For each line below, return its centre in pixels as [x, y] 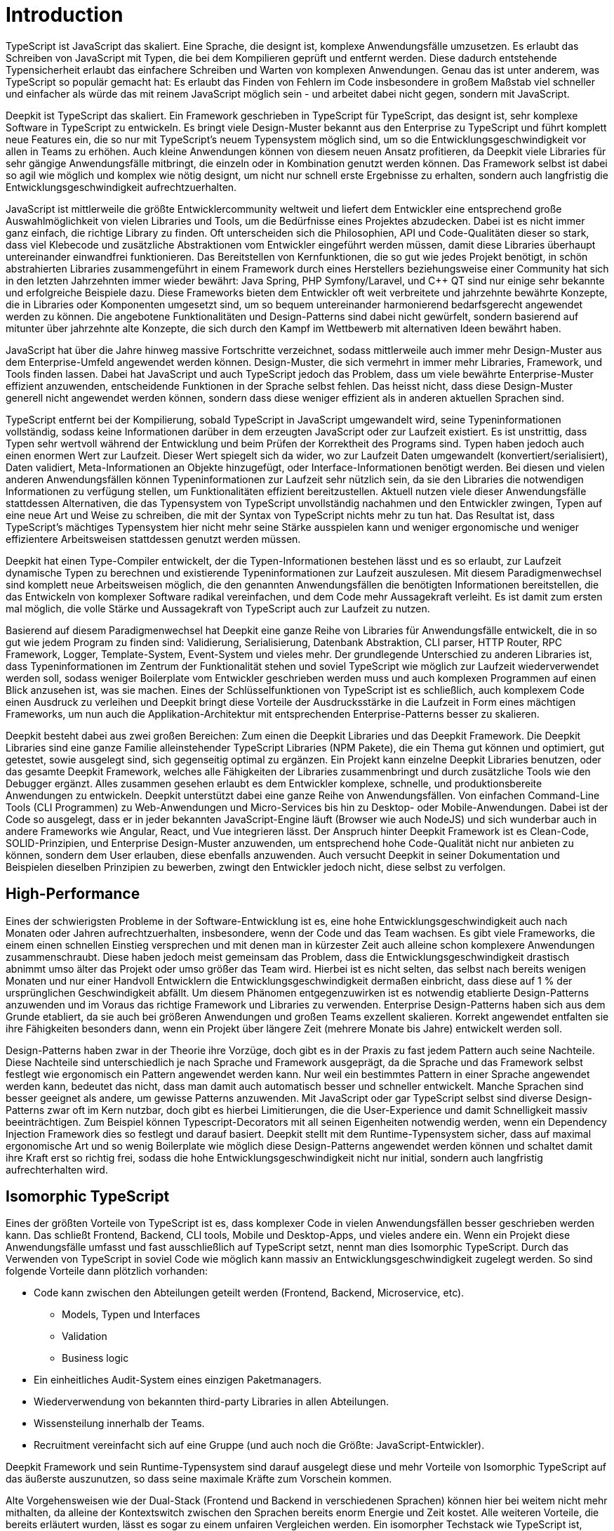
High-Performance [73, 894]
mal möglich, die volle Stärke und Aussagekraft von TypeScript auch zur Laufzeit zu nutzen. [218, 608]
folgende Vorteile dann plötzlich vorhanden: [107, 1271]
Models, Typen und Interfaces [131, 1315]
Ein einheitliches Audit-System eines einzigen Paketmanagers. [178, 1380]
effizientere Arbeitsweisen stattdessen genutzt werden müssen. [153, 539]
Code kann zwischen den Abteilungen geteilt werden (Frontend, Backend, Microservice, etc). [249, 1293]
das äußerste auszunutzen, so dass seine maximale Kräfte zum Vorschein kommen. [199, 1479]
